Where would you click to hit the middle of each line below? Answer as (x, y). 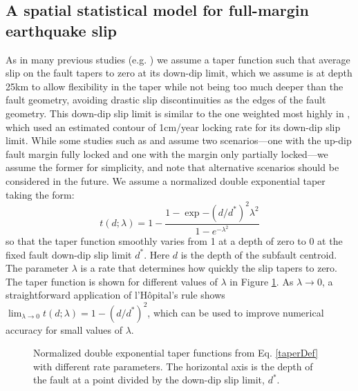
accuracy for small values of (64, 329)
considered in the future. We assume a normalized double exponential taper (166, 180)
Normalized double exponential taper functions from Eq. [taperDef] (176, 353)
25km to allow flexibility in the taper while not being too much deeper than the (175, 86)
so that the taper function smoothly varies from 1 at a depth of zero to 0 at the (174, 241)
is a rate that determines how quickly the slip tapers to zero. (209, 268)
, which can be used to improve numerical (236, 312)
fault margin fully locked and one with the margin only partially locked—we (167, 153)
